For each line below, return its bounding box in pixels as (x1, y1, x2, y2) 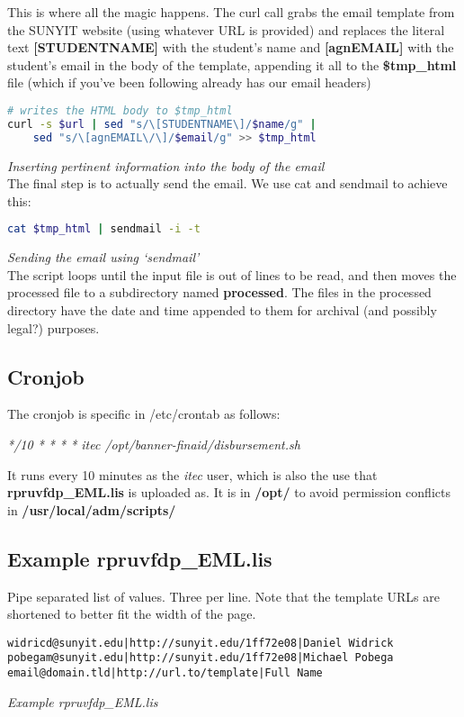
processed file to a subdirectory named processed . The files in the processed (7, 283, 432, 302)
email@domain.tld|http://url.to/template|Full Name (7, 667, 323, 680)
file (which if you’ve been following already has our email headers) (7, 73, 371, 92)
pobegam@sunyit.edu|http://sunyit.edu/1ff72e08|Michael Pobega (7, 651, 394, 665)
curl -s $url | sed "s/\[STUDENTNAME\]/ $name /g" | (7, 117, 317, 131)
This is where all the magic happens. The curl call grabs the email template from (7, 3, 455, 21)
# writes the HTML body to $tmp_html (7, 104, 233, 117)
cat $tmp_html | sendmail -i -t (7, 222, 201, 236)
